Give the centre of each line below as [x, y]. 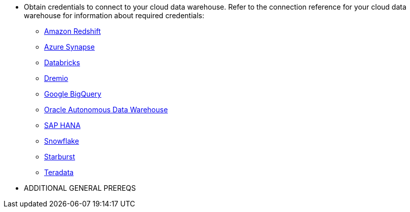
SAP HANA [62, 125]
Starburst [60, 157]
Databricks [62, 62]
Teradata [59, 172]
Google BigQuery [73, 94]
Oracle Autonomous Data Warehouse [106, 110]
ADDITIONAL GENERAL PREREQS [80, 188]
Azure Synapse [69, 47]
